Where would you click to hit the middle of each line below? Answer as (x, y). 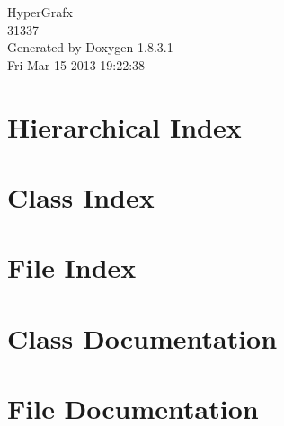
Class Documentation (142, 337)
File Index (72, 267)
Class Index (81, 196)
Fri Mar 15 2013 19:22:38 (76, 64)
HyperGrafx (40, 12)
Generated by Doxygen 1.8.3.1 (90, 47)
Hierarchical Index (124, 126)
